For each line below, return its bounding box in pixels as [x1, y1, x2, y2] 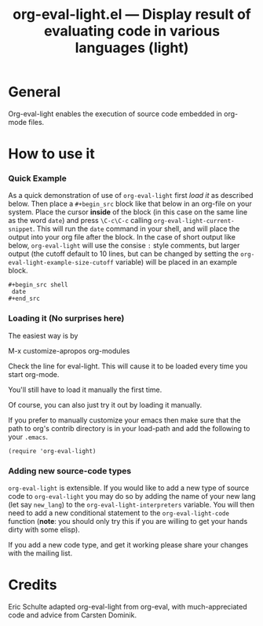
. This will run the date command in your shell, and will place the [32, 224, 240, 233]
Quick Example [8, 173, 67, 184]
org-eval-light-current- [153, 218, 235, 225]
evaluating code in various [43, 22, 221, 40]
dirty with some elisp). [8, 525, 80, 535]
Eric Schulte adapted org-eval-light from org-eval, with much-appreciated [8, 602, 247, 611]
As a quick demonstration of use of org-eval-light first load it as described [8, 191, 254, 200]
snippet [8, 225, 34, 233]
